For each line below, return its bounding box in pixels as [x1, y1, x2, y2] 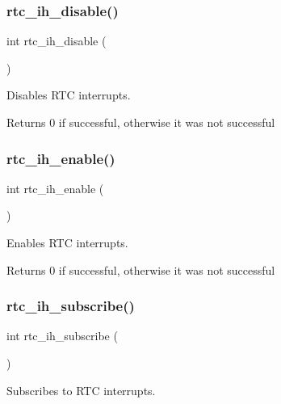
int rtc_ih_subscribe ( [6, 327, 118, 344]
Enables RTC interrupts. [6, 234, 128, 250]
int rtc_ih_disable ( [6, 32, 107, 49]
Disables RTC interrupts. [6, 86, 131, 103]
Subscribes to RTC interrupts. [6, 381, 156, 398]
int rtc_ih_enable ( [6, 179, 104, 196]
